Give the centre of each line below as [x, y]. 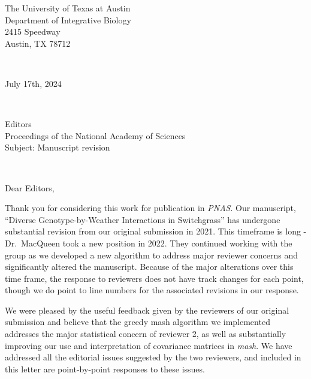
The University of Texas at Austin [68, 8]
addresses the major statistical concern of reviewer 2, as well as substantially [146, 334]
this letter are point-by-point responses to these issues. [105, 369]
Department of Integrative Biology [68, 19]
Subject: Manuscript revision [58, 147]
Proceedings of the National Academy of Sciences [95, 135]
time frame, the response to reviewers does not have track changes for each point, [154, 278]
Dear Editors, [30, 187]
